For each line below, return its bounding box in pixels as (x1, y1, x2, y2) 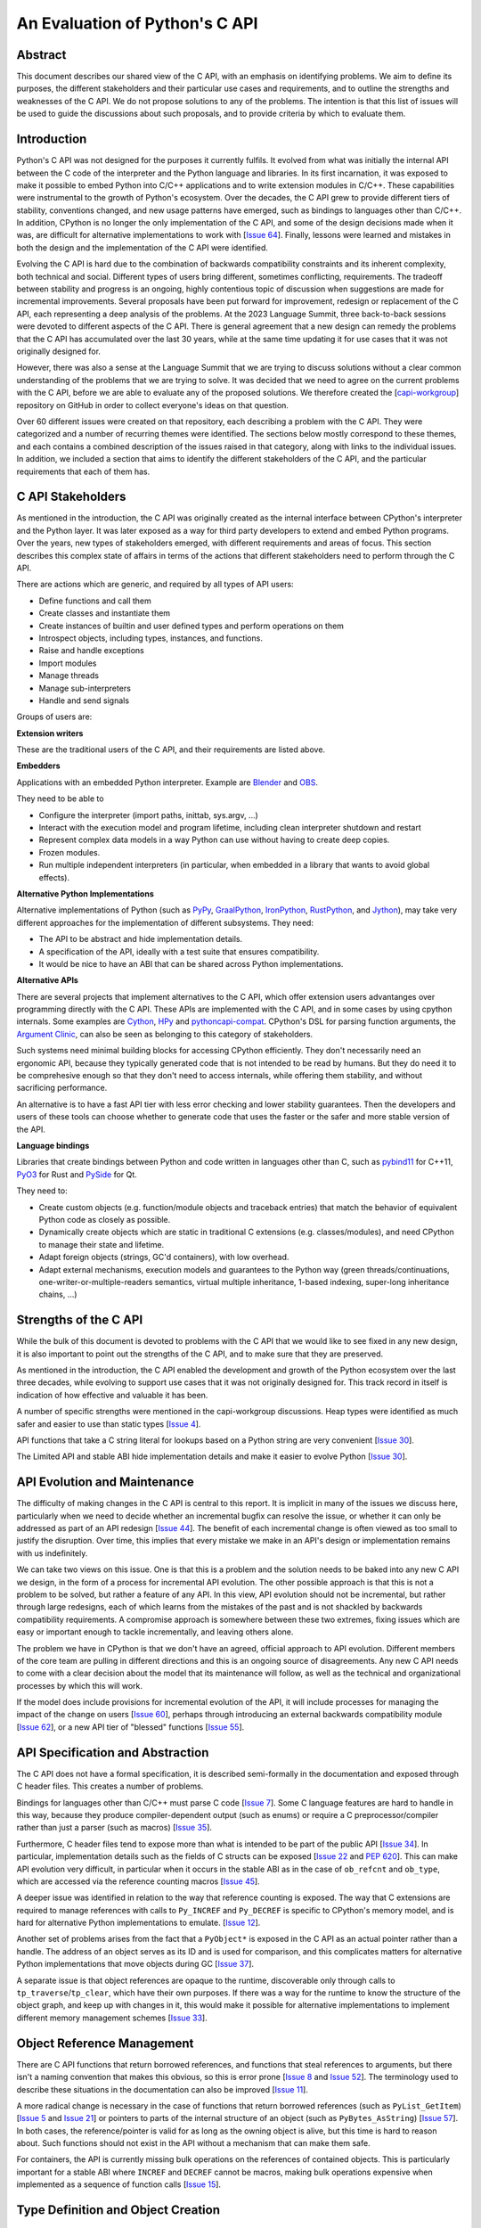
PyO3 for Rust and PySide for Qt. (16, 1168, 137, 1180)
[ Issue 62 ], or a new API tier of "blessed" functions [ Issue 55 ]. (16, 1721, 245, 1732)
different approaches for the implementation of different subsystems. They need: (16, 917, 314, 928)
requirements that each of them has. (16, 466, 151, 477)
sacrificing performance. (16, 1083, 108, 1094)
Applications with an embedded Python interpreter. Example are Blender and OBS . (16, 776, 318, 788)
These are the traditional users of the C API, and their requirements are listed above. (16, 744, 325, 755)
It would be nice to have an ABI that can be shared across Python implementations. (38, 958, 344, 969)
